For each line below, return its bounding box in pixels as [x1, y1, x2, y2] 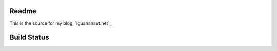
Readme [9, 7, 37, 15]
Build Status [9, 33, 49, 42]
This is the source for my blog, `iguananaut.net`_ [9, 20, 112, 26]
